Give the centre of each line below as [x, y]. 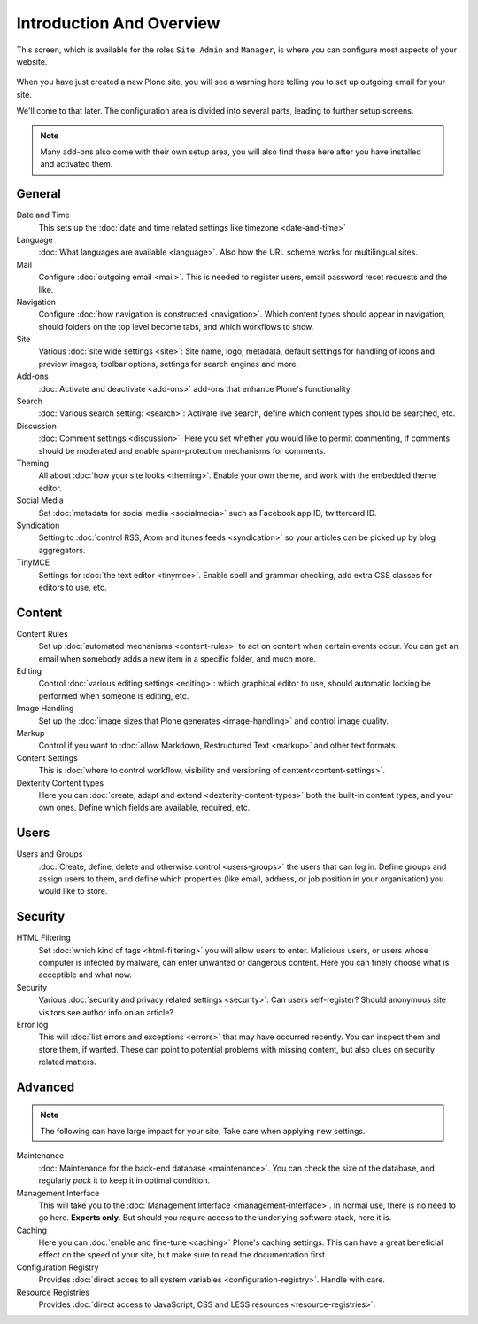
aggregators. [62, 550]
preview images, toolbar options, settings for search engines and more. [169, 364]
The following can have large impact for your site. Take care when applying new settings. [203, 1131]
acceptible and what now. [85, 975]
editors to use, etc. [73, 587]
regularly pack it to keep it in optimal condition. [124, 1180]
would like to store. [73, 891]
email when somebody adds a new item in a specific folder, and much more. [177, 658]
